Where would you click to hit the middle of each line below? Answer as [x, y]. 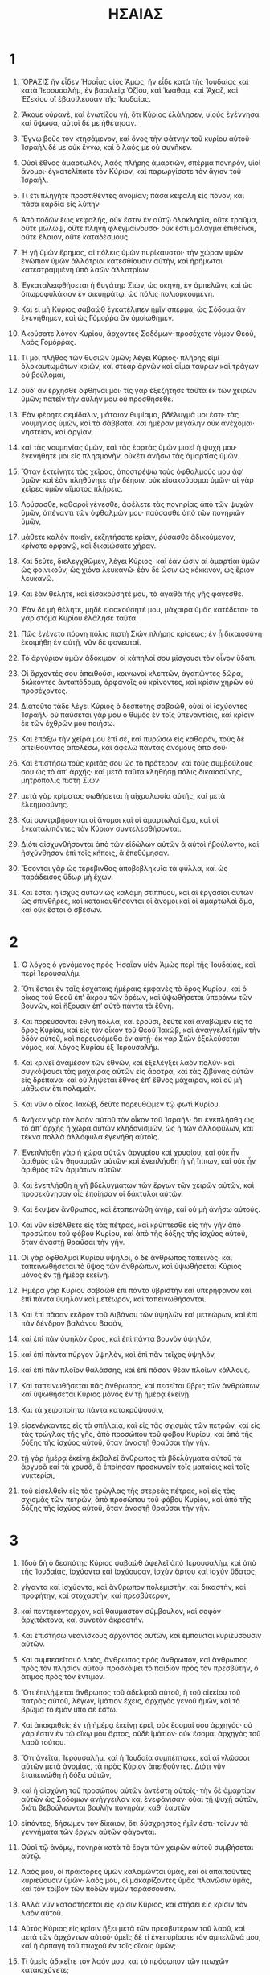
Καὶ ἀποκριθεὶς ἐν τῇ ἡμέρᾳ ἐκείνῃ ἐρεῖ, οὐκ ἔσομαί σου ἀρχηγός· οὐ [136, 1724]
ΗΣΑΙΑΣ [136, 14]
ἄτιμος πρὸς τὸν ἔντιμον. [63, 1676]
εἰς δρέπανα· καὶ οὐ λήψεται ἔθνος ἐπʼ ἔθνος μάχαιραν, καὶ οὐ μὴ [131, 1080]
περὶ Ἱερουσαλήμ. [51, 973]
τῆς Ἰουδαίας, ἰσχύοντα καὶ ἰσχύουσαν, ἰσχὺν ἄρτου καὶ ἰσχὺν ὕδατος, [139, 1571]
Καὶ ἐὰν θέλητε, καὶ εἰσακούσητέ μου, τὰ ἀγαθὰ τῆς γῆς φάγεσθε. [132, 594]
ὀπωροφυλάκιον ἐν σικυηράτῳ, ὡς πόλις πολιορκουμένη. [118, 293]
